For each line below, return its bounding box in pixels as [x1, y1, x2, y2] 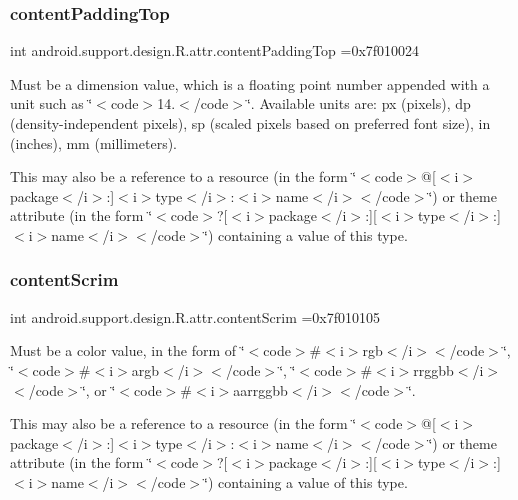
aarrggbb [233, 379, 288, 400]
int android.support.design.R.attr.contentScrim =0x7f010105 [10, 306, 381, 327]
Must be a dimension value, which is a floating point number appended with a [10, 73, 490, 94]
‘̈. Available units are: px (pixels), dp [246, 93, 471, 114]
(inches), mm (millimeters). [10, 132, 178, 153]
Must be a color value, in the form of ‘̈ [10, 340, 245, 361]
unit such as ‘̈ [10, 93, 93, 114]
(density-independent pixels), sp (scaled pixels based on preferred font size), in [10, 113, 491, 133]
